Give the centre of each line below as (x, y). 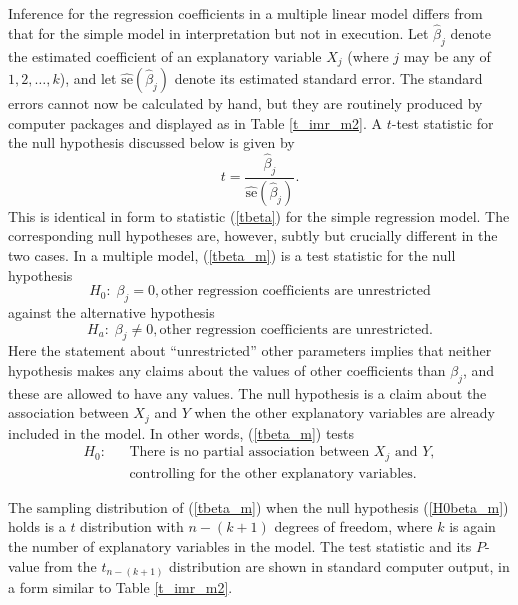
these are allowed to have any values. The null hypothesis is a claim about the (247, 392)
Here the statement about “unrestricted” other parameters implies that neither (250, 350)
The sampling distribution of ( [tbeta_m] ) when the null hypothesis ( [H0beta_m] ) (258, 506)
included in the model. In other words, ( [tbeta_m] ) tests (181, 432)
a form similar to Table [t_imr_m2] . (120, 587)
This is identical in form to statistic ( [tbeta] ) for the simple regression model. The (259, 215)
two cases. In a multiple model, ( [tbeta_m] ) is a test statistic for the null (232, 254)
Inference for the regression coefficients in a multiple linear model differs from (245, 13)
